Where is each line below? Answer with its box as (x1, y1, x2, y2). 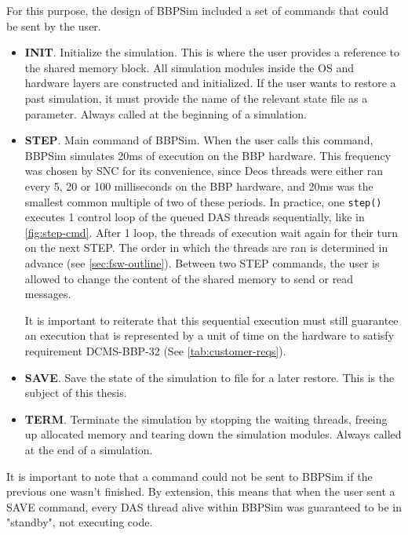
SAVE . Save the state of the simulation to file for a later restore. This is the (24, 369, 395, 385)
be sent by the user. (6, 17, 101, 34)
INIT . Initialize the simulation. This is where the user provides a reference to (24, 44, 399, 60)
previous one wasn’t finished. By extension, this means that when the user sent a (6, 483, 395, 500)
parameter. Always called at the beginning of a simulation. (24, 105, 307, 122)
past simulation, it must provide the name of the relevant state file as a (24, 89, 368, 106)
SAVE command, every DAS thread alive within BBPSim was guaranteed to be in (6, 498, 402, 515)
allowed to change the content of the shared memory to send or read (24, 270, 354, 286)
